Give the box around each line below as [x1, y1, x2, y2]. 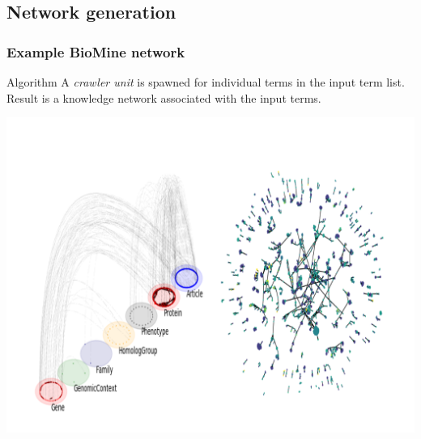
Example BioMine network [6, 41, 185, 61]
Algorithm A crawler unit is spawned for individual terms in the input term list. [6, 74, 405, 90]
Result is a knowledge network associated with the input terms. [6, 89, 321, 106]
